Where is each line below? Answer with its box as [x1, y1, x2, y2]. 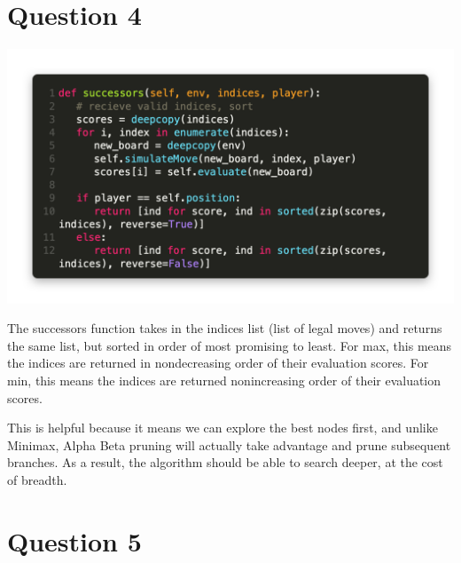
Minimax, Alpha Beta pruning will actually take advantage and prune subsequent [7, 435, 451, 454]
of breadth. [7, 470, 67, 488]
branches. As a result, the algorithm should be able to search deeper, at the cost [7, 453, 443, 472]
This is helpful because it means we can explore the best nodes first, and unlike [7, 418, 438, 437]
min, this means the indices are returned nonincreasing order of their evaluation [7, 370, 441, 389]
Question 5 [7, 522, 142, 559]
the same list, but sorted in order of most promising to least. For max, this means [7, 336, 452, 354]
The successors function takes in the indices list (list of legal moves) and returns [7, 319, 442, 337]
